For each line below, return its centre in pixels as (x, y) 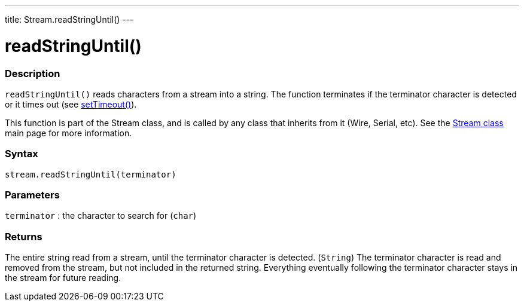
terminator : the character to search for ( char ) (101, 216)
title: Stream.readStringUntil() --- (69, 19)
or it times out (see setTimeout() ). (71, 104)
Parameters (32, 195)
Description (33, 73)
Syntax (22, 154)
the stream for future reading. (63, 278)
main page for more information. (68, 133)
